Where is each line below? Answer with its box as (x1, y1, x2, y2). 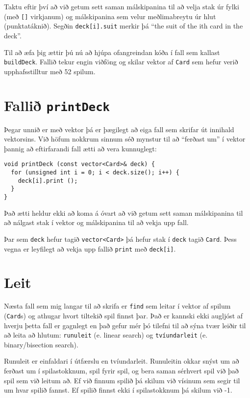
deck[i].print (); (18, 177, 78, 184)
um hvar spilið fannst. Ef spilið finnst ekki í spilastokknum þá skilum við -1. (4, 385, 232, 395)
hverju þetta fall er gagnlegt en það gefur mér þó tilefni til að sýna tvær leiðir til (4, 320, 246, 330)
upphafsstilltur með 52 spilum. (4, 66, 96, 76)
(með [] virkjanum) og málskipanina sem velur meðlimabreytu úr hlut (4, 11, 216, 21)
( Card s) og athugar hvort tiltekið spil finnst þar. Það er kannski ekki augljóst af (4, 310, 243, 320)
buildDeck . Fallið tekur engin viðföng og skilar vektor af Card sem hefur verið (4, 57, 238, 67)
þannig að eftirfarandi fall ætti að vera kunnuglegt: (4, 143, 157, 153)
